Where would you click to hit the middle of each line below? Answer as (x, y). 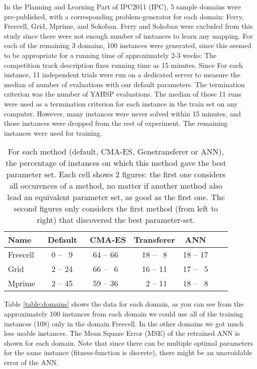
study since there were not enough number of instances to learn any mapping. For (128, 35)
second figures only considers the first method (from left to (116, 209)
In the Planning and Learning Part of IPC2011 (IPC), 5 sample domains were (123, 6)
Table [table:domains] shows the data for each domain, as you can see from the (124, 304)
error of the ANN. (31, 362)
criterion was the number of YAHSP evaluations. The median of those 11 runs (123, 94)
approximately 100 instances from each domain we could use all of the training (124, 313)
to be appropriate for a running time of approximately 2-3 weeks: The (110, 55)
